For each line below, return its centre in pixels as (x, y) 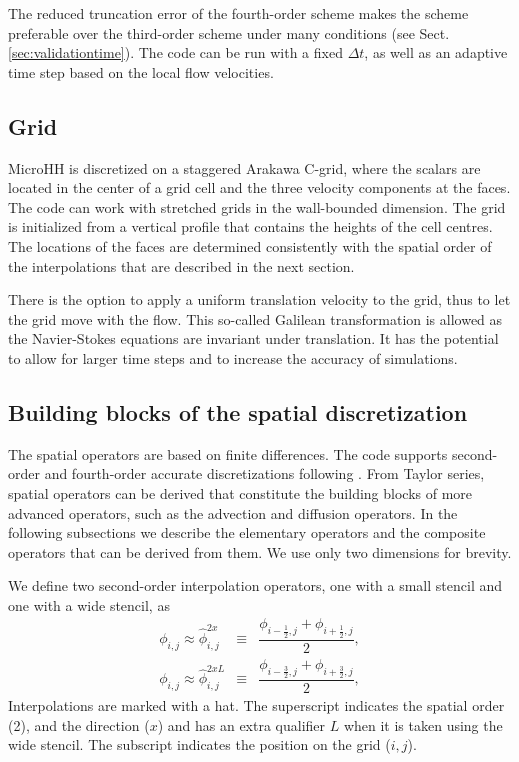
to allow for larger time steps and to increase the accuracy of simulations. (233, 357)
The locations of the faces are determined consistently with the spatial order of (250, 245)
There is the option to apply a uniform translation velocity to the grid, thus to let (259, 299)
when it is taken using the (423, 724)
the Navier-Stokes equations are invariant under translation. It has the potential (253, 338)
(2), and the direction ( (79, 724)
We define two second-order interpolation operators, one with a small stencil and (255, 585)
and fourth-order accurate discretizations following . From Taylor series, (264, 473)
